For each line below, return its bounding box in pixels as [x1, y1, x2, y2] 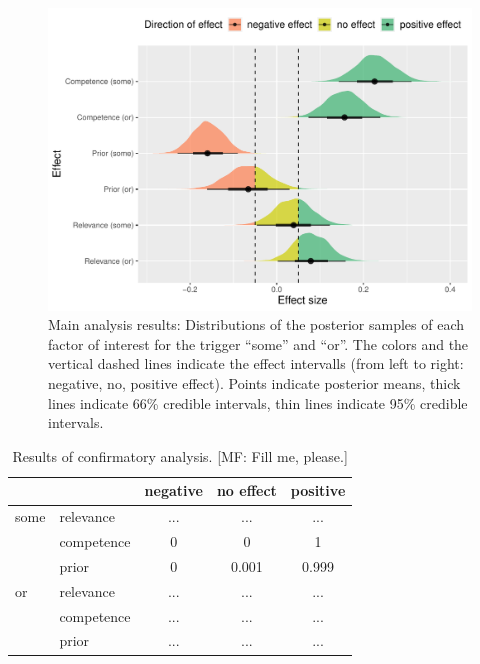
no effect [216, 480, 277, 501]
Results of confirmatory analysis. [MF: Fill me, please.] [12, 445, 348, 466]
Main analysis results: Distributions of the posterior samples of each [48, 314, 464, 335]
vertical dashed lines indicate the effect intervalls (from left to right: [48, 353, 464, 374]
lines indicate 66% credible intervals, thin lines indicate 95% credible [48, 392, 468, 413]
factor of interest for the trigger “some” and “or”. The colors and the [48, 333, 469, 354]
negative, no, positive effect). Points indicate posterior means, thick [48, 373, 461, 394]
